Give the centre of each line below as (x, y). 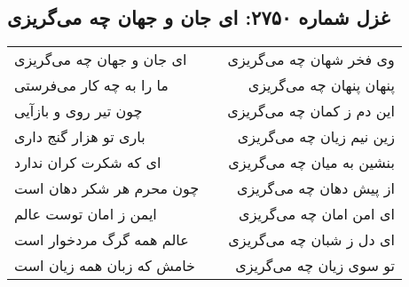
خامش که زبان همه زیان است (105, 266)
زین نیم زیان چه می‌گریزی (316, 137)
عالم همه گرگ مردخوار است (102, 240)
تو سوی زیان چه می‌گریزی (315, 266)
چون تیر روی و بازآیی (79, 111)
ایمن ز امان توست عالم (86, 214)
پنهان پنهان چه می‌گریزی (321, 85)
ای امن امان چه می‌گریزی (317, 214)
